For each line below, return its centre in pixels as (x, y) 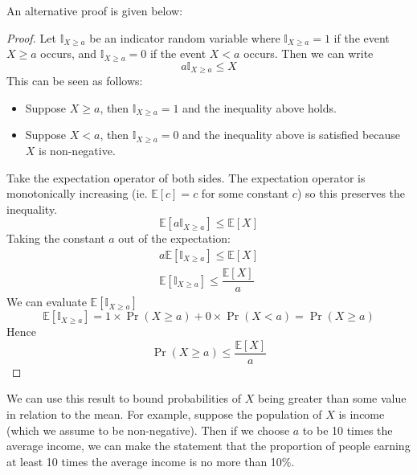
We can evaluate (47, 302)
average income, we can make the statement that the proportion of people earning (208, 446)
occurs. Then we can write (309, 53)
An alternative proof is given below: (95, 10)
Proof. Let (31, 37)
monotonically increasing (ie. (77, 193)
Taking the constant (56, 238)
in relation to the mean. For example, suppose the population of (164, 414)
